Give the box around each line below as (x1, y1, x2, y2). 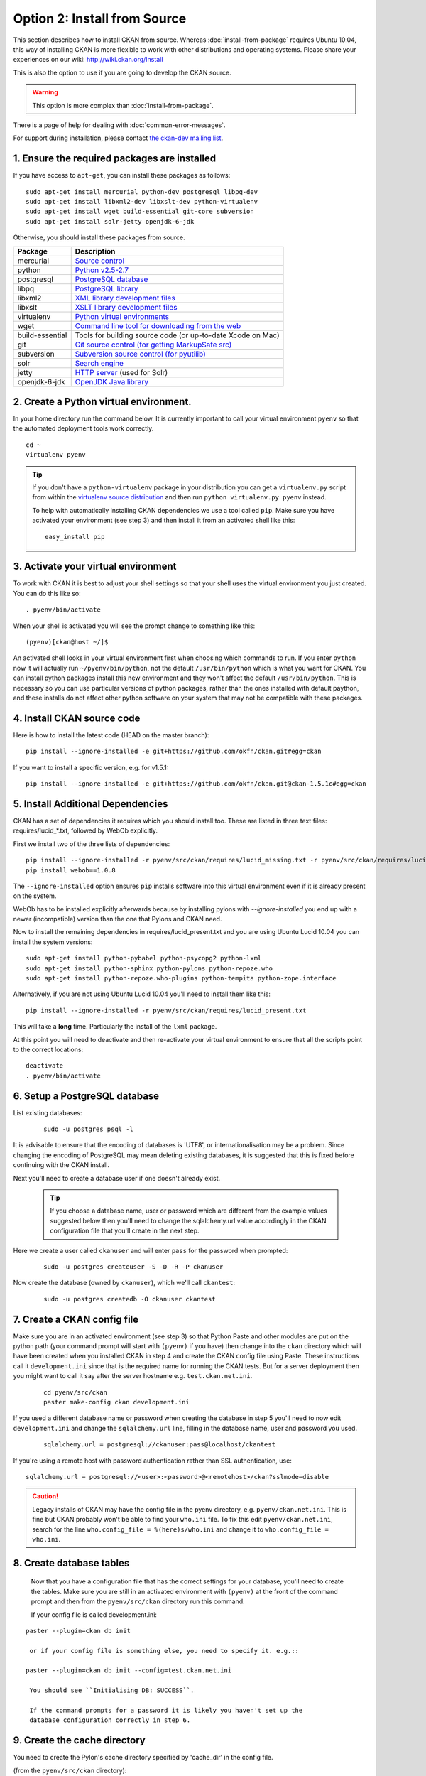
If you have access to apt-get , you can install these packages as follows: (13, 171, 231, 180)
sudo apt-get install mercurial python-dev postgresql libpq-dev (26, 188, 258, 195)
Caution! (32, 1492, 59, 1500)
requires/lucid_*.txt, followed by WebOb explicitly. (13, 826, 158, 835)
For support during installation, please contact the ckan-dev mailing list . (13, 134, 224, 142)
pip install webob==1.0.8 (26, 866, 116, 874)
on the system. (13, 892, 57, 900)
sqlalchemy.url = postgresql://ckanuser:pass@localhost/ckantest (43, 1441, 276, 1449)
